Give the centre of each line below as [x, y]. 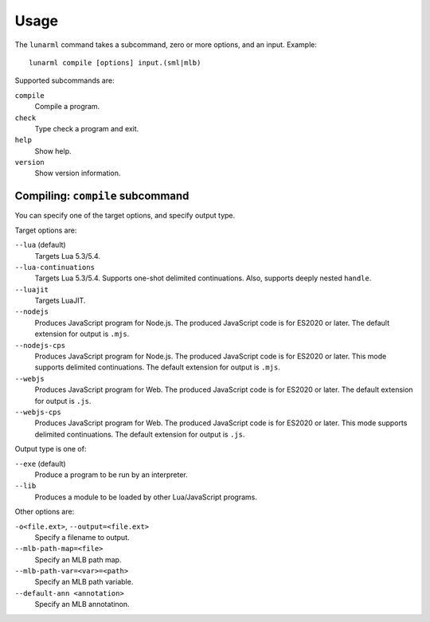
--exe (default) [41, 464]
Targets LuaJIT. [60, 301]
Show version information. [78, 173]
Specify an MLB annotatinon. [82, 604]
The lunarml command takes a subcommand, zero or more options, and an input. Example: [166, 45]
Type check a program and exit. [87, 128]
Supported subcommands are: [64, 80]
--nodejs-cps [40, 345]
